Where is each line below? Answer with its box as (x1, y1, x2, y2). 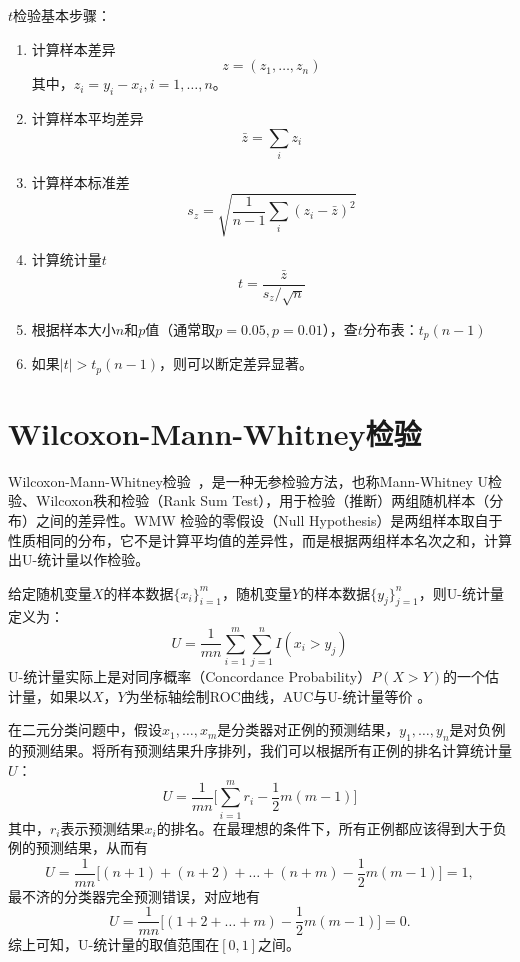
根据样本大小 (31, 318, 116, 339)
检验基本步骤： (13, 5, 112, 25)
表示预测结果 (60, 817, 145, 838)
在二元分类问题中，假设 (8, 719, 162, 740)
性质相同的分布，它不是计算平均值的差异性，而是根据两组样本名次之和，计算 (8, 529, 512, 550)
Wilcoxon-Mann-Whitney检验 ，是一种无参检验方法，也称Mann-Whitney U (8, 470, 488, 491)
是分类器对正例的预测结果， (217, 719, 400, 740)
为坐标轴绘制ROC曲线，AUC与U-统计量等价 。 (125, 685, 432, 706)
